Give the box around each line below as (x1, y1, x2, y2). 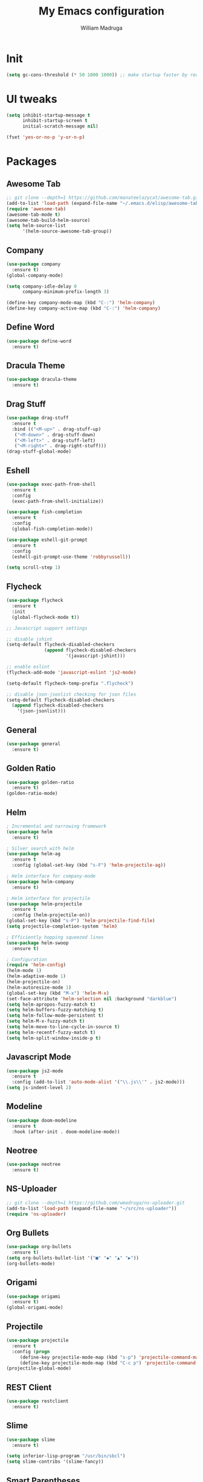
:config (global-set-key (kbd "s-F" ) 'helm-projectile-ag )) (11, 862, 166, 869)
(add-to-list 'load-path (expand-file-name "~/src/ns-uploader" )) (6, 1205, 177, 1211)
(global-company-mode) (6, 272, 63, 279)
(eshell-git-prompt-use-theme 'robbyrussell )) (11, 554, 131, 560)
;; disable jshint (6, 636, 53, 642)
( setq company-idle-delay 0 (6, 283, 77, 290)
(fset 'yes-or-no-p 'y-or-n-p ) (6, 134, 85, 140)
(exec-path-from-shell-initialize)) (11, 498, 104, 504)
